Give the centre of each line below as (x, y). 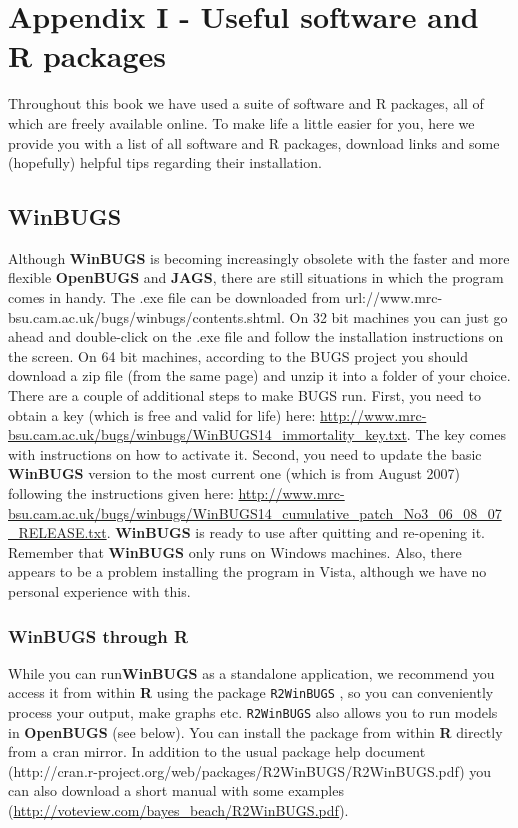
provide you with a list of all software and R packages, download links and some (254, 142)
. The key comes (456, 434)
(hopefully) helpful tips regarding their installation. (165, 162)
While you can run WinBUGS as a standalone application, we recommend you (251, 672)
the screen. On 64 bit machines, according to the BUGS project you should (238, 355)
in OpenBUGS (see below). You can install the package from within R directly (255, 731)
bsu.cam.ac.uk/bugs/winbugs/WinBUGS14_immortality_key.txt (207, 434)
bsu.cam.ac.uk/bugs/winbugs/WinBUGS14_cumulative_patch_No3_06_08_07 (255, 512)
